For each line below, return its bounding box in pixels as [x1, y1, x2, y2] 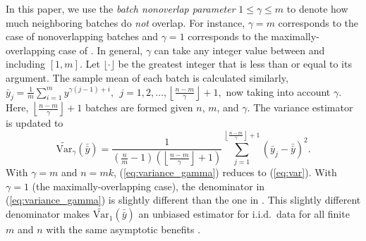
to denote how [286, 1, 348, 16]
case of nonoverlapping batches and [6, 29, 159, 44]
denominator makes [6, 206, 90, 221]
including [6, 56, 46, 71]
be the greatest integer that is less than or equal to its [118, 56, 352, 71]
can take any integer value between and [154, 42, 325, 57]
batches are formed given [85, 100, 193, 115]
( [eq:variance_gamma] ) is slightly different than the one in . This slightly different [6, 192, 361, 207]
